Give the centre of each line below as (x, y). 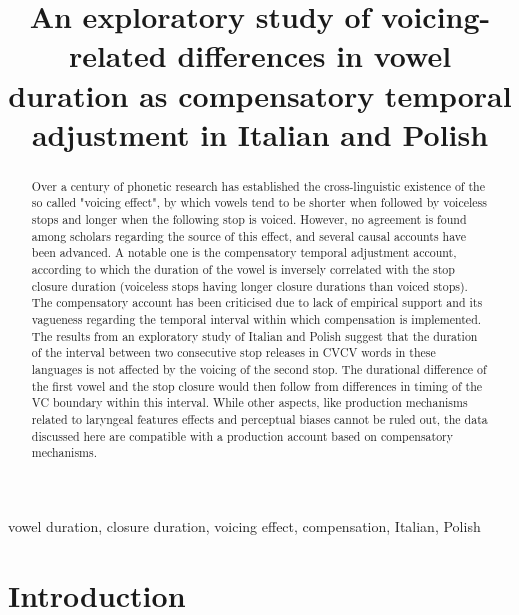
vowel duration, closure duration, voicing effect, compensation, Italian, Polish (244, 525)
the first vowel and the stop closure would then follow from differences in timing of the (257, 385)
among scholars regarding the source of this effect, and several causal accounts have (249, 235)
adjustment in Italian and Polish (260, 133)
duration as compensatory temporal (260, 94)
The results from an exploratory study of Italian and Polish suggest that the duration (254, 335)
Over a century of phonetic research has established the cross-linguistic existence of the (258, 185)
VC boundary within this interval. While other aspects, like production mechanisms (249, 402)
